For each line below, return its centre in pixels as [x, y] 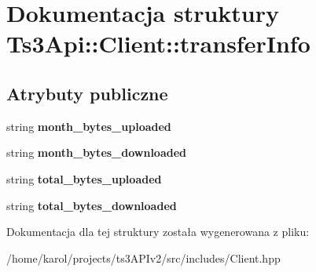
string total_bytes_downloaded [92, 205]
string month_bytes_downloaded [97, 152]
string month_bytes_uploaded [89, 126]
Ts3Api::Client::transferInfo [158, 44]
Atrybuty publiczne [87, 93]
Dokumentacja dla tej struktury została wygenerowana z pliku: [158, 232]
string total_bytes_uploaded [84, 178]
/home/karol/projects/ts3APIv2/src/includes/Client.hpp [143, 257]
